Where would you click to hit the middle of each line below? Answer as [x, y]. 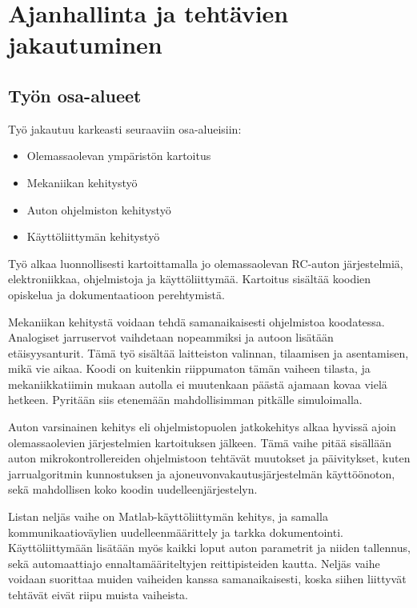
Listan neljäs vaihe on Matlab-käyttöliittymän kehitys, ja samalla [168, 516]
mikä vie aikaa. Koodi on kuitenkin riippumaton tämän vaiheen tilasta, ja [189, 368]
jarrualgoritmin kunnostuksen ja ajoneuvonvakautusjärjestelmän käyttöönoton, [202, 473]
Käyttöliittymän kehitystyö [93, 236]
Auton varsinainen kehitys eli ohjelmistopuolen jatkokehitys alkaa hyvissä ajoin [202, 427]
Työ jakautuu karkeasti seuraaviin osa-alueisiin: [125, 128]
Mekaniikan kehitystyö [82, 182]
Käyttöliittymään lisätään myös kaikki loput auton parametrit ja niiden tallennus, [209, 548]
